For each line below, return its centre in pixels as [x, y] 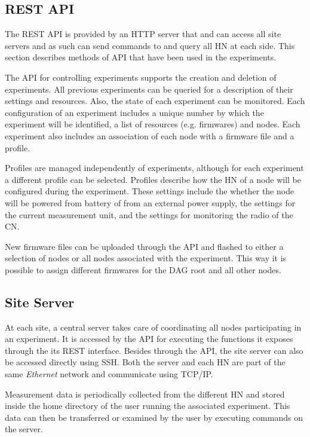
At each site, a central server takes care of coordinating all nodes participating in [153, 327]
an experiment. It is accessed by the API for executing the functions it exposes [149, 339]
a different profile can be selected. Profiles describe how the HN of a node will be [153, 179]
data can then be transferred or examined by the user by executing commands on [154, 417]
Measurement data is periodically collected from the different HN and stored [145, 394]
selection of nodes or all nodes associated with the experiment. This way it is [146, 258]
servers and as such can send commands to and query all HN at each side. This [150, 45]
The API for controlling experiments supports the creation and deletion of [141, 77]
